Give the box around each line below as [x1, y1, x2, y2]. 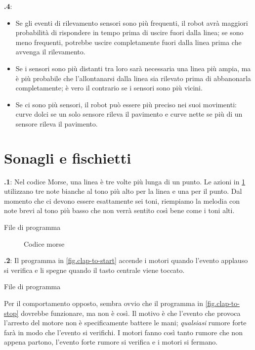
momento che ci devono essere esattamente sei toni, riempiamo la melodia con [4, 195, 240, 206]
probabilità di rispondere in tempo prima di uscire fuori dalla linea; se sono [15, 27, 244, 38]
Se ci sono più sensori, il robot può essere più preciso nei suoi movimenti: [15, 99, 237, 109]
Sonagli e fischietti [4, 147, 131, 168]
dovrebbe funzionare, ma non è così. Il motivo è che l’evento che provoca [21, 307, 241, 318]
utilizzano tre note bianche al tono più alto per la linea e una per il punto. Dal [4, 186, 242, 196]
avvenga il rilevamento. [15, 46, 85, 57]
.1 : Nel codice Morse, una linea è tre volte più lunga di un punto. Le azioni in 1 [4, 176, 246, 186]
